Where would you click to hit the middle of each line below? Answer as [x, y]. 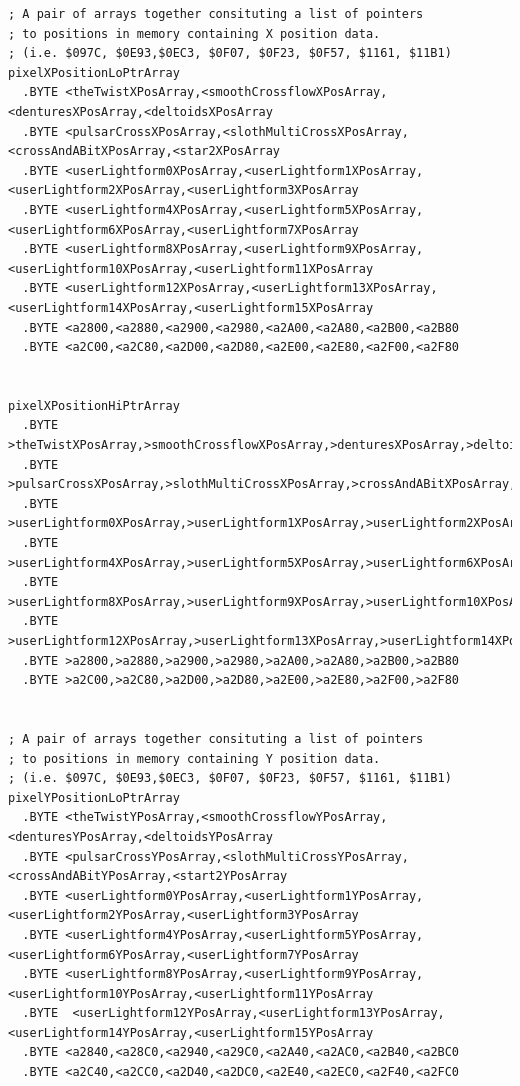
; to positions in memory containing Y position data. [194, 758]
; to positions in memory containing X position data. [194, 33]
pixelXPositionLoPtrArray [94, 72]
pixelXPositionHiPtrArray [94, 405]
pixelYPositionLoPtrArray [94, 797]
